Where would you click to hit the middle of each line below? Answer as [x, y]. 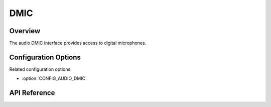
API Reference [32, 93]
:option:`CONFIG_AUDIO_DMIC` [54, 78]
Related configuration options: [41, 69]
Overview [25, 31]
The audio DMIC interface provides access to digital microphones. [78, 43]
